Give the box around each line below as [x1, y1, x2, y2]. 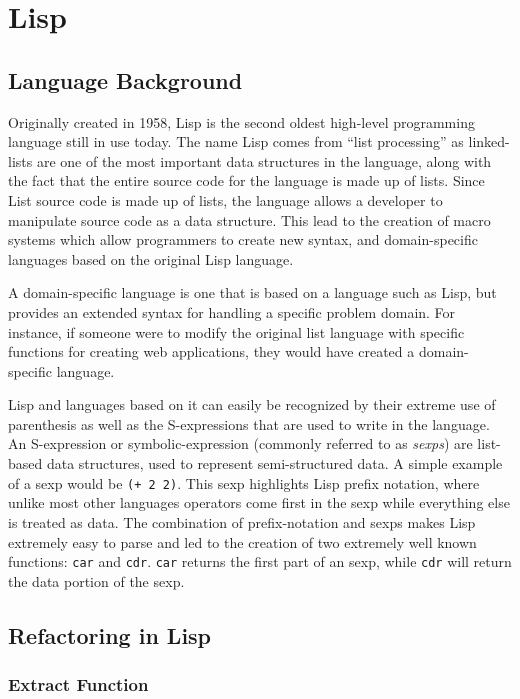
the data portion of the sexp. [8, 570, 185, 591]
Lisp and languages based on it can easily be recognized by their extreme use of [8, 394, 496, 415]
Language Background [8, 64, 243, 95]
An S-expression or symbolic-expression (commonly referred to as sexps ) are [8, 433, 473, 454]
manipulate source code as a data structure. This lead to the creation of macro [8, 209, 491, 230]
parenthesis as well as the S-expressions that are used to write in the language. [8, 413, 490, 434]
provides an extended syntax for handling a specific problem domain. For [8, 301, 456, 322]
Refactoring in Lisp [8, 619, 212, 650]
